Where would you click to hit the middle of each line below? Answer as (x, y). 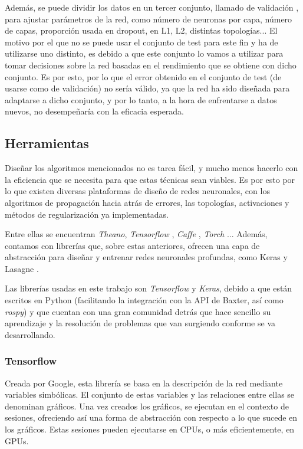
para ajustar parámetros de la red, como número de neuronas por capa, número (149, 19)
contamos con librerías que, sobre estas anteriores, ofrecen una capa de (132, 245)
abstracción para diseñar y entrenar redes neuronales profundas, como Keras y (146, 257)
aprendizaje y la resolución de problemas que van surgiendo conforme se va (140, 323)
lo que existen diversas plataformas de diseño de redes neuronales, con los (137, 191)
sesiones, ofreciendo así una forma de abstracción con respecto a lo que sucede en (151, 417)
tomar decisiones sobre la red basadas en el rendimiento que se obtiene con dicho (151, 65)
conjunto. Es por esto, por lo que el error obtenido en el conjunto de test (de (143, 76)
